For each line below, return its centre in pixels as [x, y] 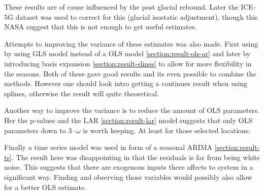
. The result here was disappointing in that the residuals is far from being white [136, 157]
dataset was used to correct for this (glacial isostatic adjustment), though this [137, 16]
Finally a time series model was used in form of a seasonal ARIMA [108, 147]
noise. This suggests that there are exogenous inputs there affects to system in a [129, 167]
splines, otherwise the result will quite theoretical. [81, 93]
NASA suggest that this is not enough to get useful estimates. [101, 27]
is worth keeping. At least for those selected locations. [167, 130]
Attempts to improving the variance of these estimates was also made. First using [131, 43]
